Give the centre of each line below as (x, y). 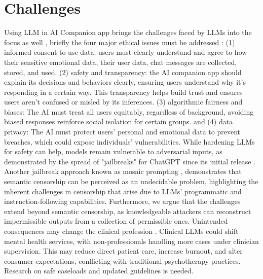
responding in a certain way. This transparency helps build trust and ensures (123, 92)
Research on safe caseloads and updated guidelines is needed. (99, 271)
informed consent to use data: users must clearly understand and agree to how (126, 52)
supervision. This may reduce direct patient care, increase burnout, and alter (123, 251)
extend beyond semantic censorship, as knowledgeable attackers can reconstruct (128, 211)
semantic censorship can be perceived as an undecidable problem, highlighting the (131, 181)
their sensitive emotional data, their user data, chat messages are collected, (121, 62)
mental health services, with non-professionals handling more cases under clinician (131, 241)
